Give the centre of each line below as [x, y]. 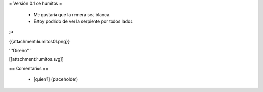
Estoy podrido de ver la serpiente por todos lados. [84, 21]
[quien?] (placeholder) [56, 79]
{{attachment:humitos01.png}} [39, 41]
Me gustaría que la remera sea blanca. [72, 15]
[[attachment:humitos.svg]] [37, 59]
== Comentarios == [29, 68]
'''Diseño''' [20, 50]
